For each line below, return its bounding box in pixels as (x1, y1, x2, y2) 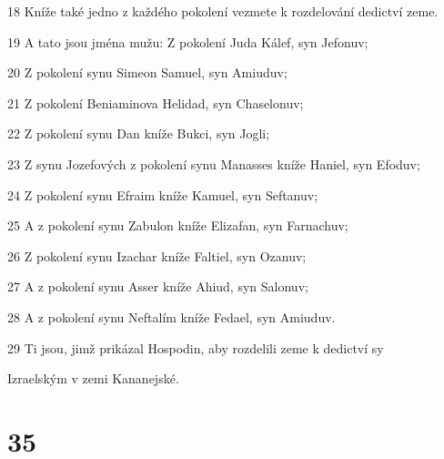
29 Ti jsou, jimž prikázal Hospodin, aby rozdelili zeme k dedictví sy (7, 338, 384, 357)
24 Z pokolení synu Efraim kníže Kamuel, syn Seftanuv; (7, 185, 318, 204)
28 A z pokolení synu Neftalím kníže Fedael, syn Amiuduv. (7, 307, 336, 326)
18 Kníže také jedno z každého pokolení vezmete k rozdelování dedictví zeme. (7, 2, 439, 20)
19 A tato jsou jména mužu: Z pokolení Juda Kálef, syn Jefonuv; (7, 32, 368, 51)
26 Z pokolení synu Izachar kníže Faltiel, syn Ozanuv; (7, 246, 307, 265)
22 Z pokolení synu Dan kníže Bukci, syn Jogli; (7, 124, 270, 143)
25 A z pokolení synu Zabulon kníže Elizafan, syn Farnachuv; (7, 216, 348, 235)
